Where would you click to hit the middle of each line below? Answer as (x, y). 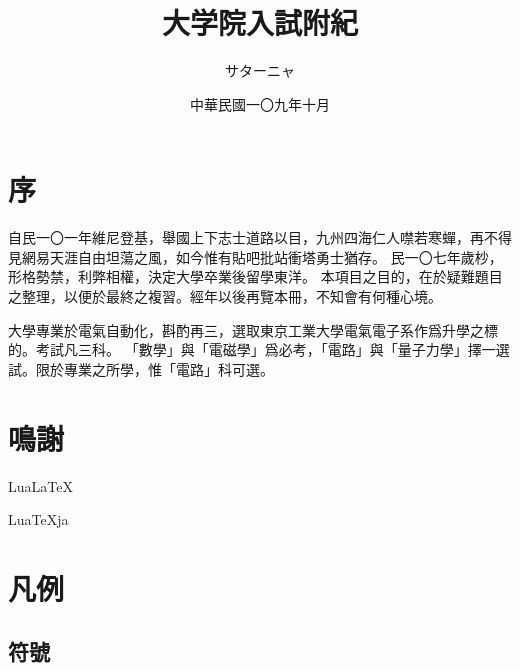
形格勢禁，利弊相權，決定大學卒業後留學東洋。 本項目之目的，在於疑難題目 (255, 276)
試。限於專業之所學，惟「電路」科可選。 (141, 368)
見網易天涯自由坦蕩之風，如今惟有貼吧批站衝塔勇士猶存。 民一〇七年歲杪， (255, 256)
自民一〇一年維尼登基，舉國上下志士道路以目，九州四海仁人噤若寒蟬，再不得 (260, 237)
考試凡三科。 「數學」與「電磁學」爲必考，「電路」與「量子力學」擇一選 (272, 349)
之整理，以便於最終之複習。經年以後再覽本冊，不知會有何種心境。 (225, 296)
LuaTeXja (38, 519)
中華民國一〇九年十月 (260, 103)
